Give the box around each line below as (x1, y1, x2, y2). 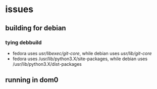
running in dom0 (5, 76, 59, 84)
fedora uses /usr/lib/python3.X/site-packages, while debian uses (12, 56, 148, 62)
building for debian (5, 24, 67, 32)
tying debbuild (5, 39, 42, 46)
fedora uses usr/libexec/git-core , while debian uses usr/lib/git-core (12, 50, 152, 56)
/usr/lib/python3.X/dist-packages (12, 61, 82, 67)
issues (5, 4, 34, 15)
